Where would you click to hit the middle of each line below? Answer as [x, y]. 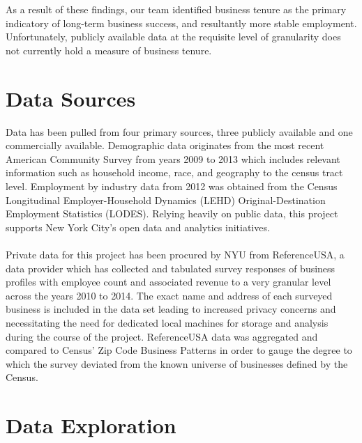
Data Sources [71, 98]
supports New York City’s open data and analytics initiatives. [138, 227]
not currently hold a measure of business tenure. [109, 50]
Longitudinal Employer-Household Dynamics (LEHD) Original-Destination [166, 200]
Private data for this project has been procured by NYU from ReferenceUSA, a [175, 255]
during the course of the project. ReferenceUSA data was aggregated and [162, 336]
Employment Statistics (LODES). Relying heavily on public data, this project [172, 213]
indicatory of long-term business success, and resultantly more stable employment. [181, 23]
